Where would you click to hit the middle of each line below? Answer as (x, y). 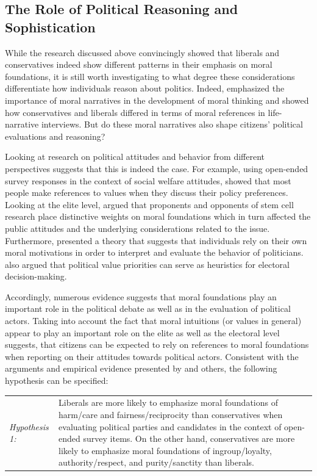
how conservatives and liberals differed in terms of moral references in (135, 112)
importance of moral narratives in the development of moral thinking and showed (157, 100)
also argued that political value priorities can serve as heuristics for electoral (147, 264)
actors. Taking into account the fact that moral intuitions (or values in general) (153, 321)
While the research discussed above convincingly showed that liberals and (142, 52)
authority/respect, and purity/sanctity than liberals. (156, 462)
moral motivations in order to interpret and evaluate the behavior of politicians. (154, 252)
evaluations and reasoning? (55, 136)
